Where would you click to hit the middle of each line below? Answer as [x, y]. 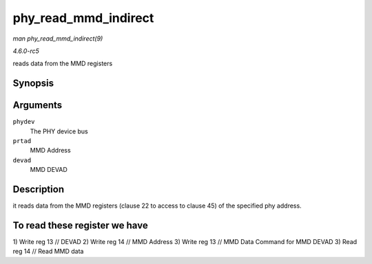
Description [39, 189]
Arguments [38, 106]
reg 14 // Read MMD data [48, 252]
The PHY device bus [59, 131]
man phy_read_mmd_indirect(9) [58, 38]
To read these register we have [80, 225]
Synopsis [33, 84]
